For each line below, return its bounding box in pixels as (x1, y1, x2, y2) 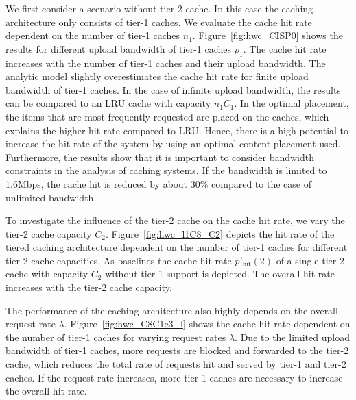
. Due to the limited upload (235, 329, 350, 344)
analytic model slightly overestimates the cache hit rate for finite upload (5, 69, 309, 84)
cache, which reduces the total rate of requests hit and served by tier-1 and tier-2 (5, 357, 346, 371)
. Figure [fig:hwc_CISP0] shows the (192, 28, 343, 42)
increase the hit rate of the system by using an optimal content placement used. (5, 136, 341, 151)
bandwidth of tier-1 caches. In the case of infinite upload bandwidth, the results (5, 82, 341, 97)
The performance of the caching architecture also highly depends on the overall (5, 303, 338, 317)
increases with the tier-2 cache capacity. (5, 280, 172, 295)
